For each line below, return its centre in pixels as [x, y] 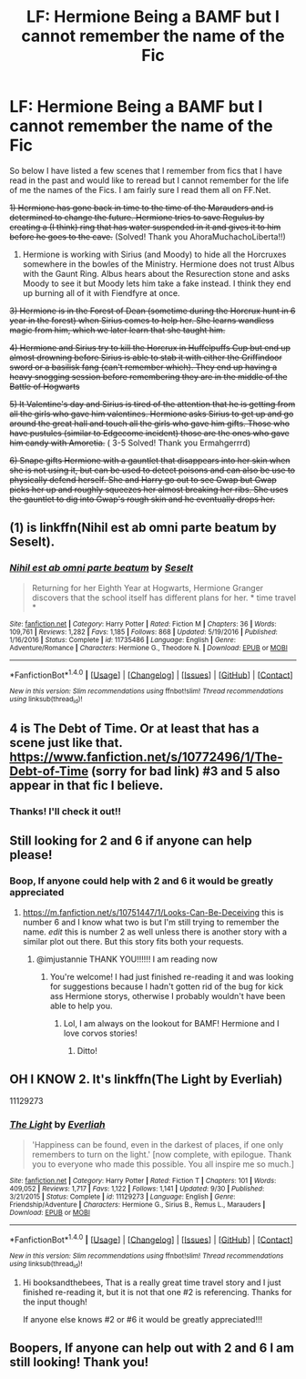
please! [31, 855]
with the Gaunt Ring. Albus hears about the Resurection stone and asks [156, 273]
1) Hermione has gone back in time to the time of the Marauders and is [142, 208]
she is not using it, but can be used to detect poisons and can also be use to [153, 470]
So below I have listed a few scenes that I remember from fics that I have [146, 170]
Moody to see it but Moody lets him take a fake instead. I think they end [157, 283]
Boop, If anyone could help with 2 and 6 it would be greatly [142, 881]
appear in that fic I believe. [87, 786]
